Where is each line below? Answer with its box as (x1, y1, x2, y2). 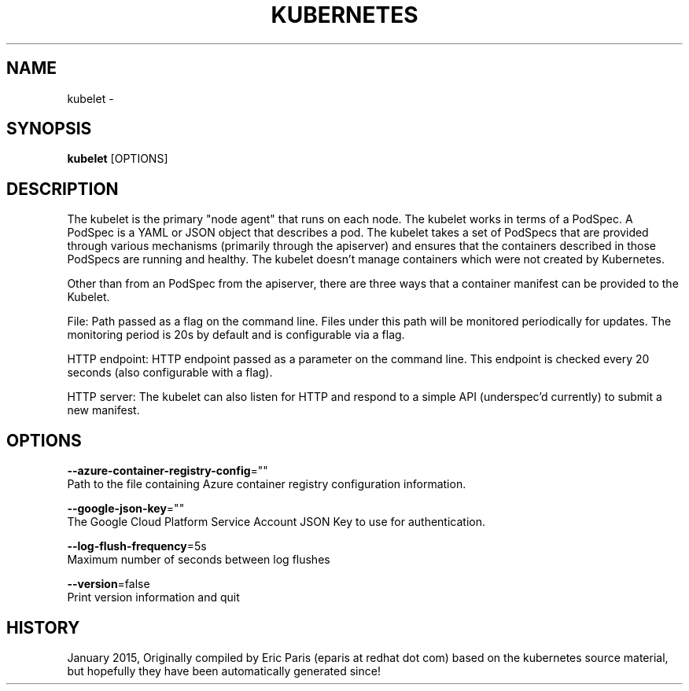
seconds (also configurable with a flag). (67, 366, 273, 380)
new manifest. (67, 403, 140, 417)
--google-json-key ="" (67, 502, 185, 516)
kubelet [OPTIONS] (67, 152, 168, 166)
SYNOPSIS (6, 119, 92, 139)
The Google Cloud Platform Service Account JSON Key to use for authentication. (67, 515, 486, 529)
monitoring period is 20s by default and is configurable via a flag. (67, 328, 405, 342)
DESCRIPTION (6, 178, 119, 199)
